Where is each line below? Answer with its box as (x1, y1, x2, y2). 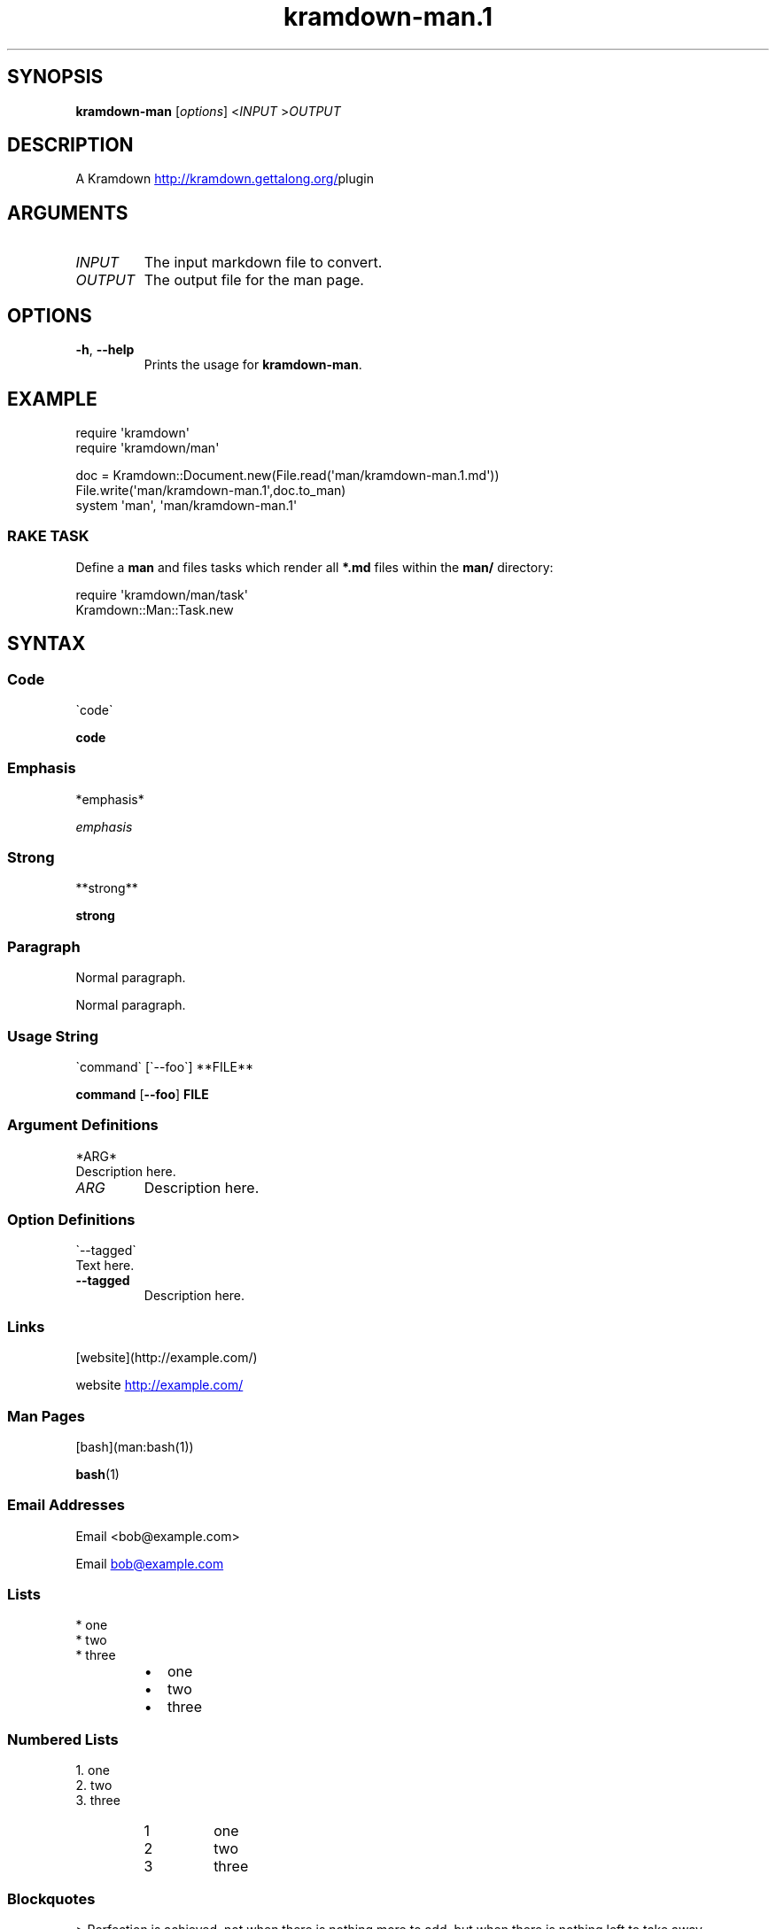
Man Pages (7, 1406, 85, 1425)
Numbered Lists (7, 1730, 119, 1748)
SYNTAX (7, 632, 86, 655)
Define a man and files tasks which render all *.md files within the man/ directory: (75, 559, 554, 575)
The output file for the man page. (144, 271, 364, 290)
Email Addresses (7, 1496, 125, 1515)
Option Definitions (7, 1211, 136, 1229)
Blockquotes (7, 1889, 96, 1908)
